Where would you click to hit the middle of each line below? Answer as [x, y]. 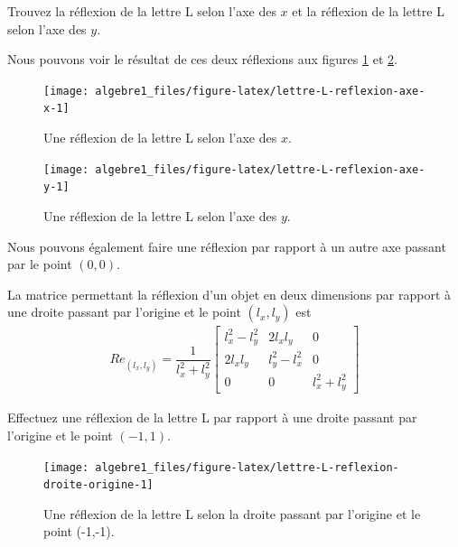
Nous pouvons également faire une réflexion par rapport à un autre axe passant [227, 246]
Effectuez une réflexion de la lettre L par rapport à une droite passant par [212, 417]
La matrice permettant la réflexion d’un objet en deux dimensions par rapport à [229, 294]
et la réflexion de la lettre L [368, 11]
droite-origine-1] [98, 485]
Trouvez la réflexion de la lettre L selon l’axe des [142, 11]
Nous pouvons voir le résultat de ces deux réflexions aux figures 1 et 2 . [202, 59]
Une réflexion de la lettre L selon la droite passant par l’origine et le [232, 513]
